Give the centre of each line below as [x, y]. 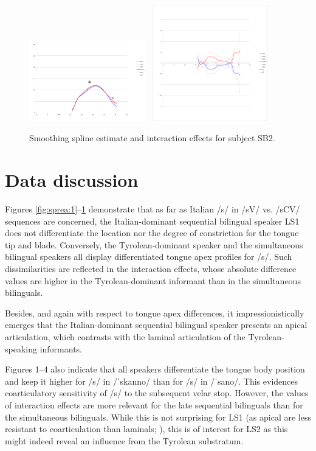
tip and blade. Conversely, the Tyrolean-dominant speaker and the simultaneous [154, 244]
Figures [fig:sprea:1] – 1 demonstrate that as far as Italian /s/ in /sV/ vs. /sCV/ [153, 209]
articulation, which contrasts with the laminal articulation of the [125, 337]
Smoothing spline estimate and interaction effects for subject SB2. [152, 138]
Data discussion [72, 180]
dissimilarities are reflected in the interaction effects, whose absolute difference [151, 269]
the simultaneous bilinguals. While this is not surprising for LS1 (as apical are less [158, 417]
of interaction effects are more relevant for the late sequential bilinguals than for [154, 405]
